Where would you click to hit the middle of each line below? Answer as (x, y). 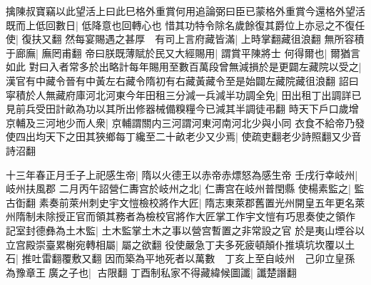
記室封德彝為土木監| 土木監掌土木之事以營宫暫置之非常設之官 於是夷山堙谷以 (185, 230)
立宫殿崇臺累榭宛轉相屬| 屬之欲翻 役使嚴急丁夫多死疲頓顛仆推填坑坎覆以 (176, 244)
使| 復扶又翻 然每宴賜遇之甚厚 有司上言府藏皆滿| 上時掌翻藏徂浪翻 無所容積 (185, 39)
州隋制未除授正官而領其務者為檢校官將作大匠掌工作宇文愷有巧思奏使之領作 (181, 216)
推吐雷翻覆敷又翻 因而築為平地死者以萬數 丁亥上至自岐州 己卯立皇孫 (188, 258)
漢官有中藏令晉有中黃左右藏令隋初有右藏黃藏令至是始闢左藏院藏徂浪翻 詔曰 (182, 80)
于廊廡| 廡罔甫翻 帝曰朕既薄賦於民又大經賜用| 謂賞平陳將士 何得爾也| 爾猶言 (183, 52)
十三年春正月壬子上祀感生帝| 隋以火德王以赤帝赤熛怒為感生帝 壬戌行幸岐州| (182, 174)
